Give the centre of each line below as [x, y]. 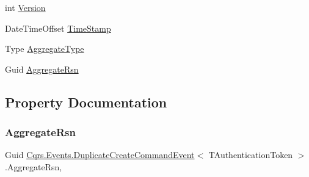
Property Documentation [86, 102]
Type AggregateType [45, 49]
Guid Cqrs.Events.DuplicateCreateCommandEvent [100, 155]
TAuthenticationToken [251, 155]
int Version [25, 7]
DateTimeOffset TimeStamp [58, 28]
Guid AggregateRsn [42, 69]
